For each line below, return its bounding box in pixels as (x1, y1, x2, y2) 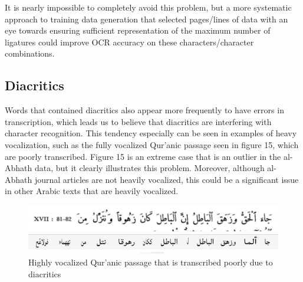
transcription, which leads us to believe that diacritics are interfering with (5, 115, 272, 127)
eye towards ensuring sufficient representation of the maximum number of (5, 24, 271, 37)
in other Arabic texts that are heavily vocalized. (5, 185, 179, 197)
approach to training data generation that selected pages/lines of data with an (5, 12, 288, 25)
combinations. (5, 47, 55, 60)
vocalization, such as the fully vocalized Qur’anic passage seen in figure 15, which (5, 138, 299, 150)
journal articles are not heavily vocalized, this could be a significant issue (34, 173, 299, 185)
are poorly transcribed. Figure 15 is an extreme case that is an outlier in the (5, 150, 281, 162)
